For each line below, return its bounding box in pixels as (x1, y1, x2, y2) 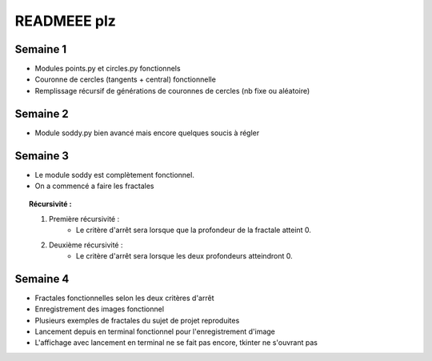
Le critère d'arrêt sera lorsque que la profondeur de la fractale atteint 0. (76, 225, 312, 235)
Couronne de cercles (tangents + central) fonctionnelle (34, 74, 216, 84)
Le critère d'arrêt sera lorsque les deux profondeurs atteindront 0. (76, 251, 293, 260)
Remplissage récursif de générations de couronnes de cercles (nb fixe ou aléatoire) (34, 86, 310, 95)
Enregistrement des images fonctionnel (34, 304, 164, 314)
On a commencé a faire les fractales (34, 181, 154, 191)
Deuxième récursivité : (49, 240, 123, 250)
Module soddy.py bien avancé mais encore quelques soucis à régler (34, 128, 260, 138)
